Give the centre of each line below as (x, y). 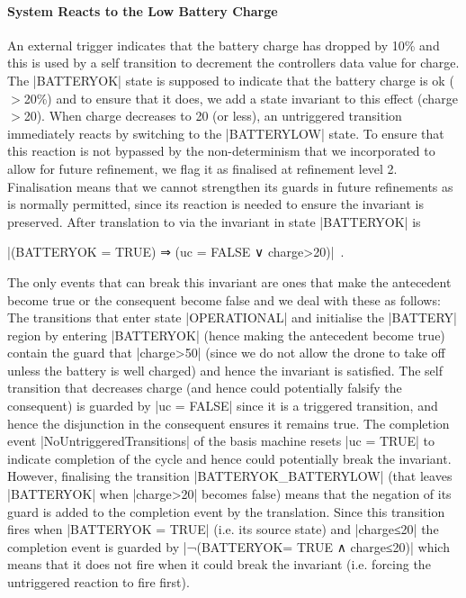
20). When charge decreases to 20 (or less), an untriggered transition (213, 116)
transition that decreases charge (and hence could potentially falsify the (205, 388)
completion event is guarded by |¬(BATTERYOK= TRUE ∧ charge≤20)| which (229, 546)
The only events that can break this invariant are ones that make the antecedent (229, 281)
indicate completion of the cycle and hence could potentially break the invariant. (229, 458)
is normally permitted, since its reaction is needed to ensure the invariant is (216, 204)
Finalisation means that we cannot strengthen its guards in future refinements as (230, 186)
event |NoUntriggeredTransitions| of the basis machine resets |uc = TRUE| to (221, 441)
